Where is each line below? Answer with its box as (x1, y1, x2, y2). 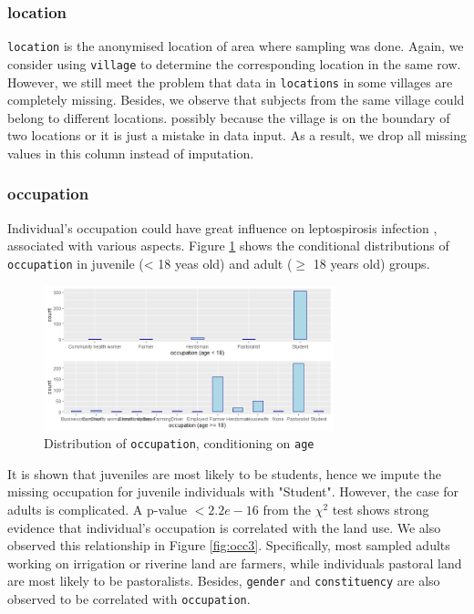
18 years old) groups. (313, 253, 430, 272)
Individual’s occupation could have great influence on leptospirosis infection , (7, 218, 438, 237)
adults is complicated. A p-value (7, 500, 187, 519)
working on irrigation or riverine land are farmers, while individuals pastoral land (7, 553, 462, 572)
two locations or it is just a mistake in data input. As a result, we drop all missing (7, 126, 467, 145)
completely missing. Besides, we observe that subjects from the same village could (7, 90, 465, 109)
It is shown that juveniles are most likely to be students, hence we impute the (7, 464, 442, 483)
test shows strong (332, 500, 429, 519)
